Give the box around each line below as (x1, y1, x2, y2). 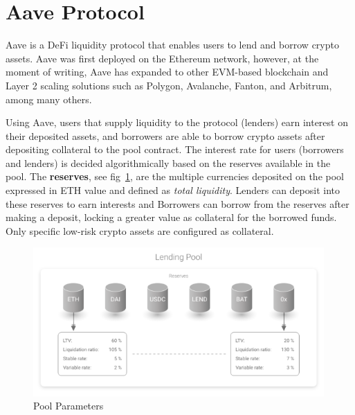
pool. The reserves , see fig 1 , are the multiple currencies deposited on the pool (6, 169, 344, 184)
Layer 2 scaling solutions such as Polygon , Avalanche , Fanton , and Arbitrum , (6, 78, 332, 92)
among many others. (6, 91, 92, 106)
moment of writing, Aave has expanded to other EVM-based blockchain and (6, 64, 329, 79)
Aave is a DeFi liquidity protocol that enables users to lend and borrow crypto (6, 37, 339, 52)
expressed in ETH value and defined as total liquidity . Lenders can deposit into (6, 183, 340, 197)
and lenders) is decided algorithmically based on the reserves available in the (6, 155, 331, 170)
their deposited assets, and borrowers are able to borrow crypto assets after (6, 128, 325, 143)
